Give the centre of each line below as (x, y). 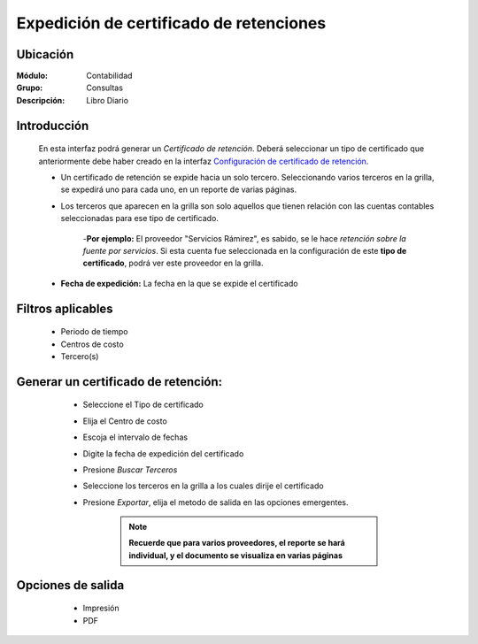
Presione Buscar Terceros (130, 470)
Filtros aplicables (65, 308)
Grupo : (30, 88)
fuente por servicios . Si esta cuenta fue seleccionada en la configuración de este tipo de (245, 250)
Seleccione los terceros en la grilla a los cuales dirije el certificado (203, 486)
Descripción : (41, 100)
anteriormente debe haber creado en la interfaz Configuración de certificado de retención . (204, 161)
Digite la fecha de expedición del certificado (163, 453)
